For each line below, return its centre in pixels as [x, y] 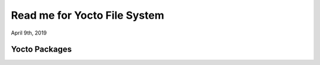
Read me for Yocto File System [87, 15]
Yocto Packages [41, 49]
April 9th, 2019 [29, 33]
